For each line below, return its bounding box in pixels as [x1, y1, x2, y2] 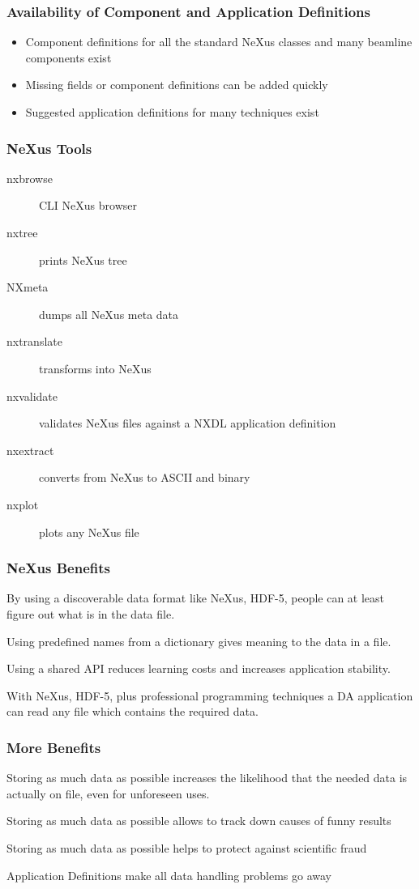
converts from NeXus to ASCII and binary [39, 469, 250, 486]
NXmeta [6, 279, 49, 296]
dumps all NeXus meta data [39, 305, 179, 322]
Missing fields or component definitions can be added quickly [25, 76, 328, 93]
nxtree [6, 224, 38, 240]
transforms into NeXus [39, 359, 152, 376]
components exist [25, 49, 112, 66]
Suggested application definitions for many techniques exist [25, 104, 319, 120]
